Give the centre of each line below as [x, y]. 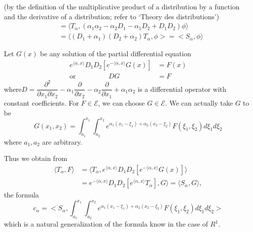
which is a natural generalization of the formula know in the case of [106, 224]
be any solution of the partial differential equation [116, 54]
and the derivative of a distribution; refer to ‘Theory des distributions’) [112, 16]
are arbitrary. [62, 141]
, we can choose [122, 102]
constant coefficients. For [41, 102]
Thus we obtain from [36, 158]
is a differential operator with [182, 89]
